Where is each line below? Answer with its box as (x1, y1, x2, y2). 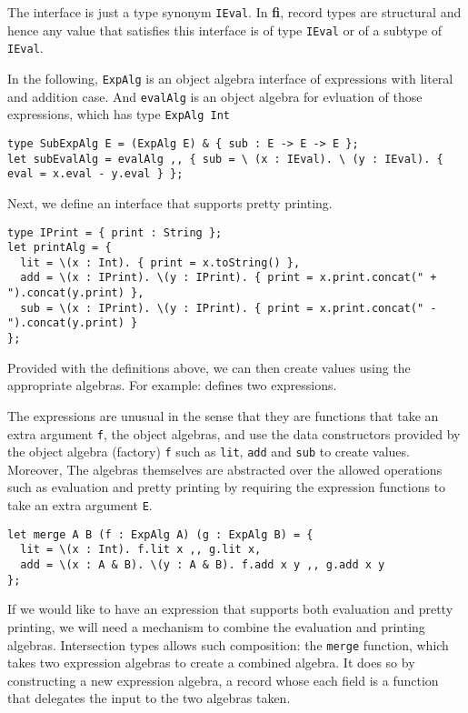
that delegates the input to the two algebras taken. (7, 688, 291, 708)
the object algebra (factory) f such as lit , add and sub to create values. (7, 442, 410, 461)
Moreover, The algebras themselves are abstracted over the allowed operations (7, 459, 443, 478)
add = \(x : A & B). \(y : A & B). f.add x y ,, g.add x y (20, 558, 385, 571)
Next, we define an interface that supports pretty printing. (7, 193, 333, 212)
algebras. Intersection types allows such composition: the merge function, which (7, 635, 449, 654)
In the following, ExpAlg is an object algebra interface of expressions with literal (7, 68, 453, 87)
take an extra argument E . (7, 496, 153, 515)
